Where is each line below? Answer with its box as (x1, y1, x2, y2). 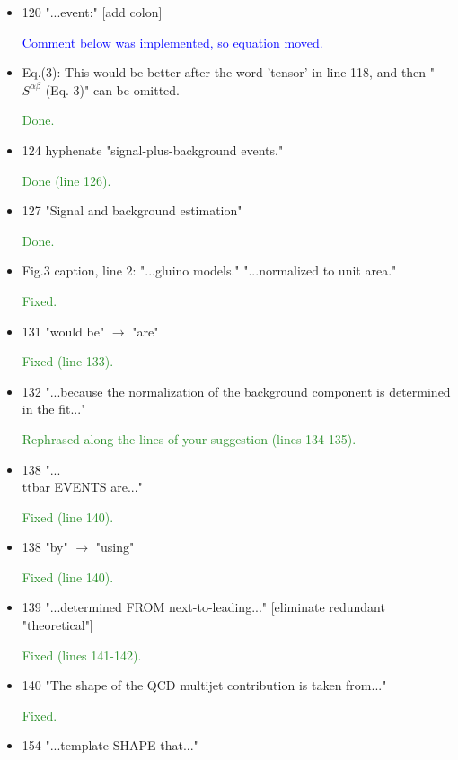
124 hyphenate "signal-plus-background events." (22, 140, 284, 159)
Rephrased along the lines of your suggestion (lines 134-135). (22, 429, 357, 448)
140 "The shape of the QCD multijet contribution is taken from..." (22, 676, 387, 694)
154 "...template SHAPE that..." (22, 736, 198, 755)
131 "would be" (22, 321, 105, 340)
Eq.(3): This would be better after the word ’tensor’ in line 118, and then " (22, 63, 436, 82)
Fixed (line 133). (22, 352, 114, 371)
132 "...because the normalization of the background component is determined (22, 381, 451, 400)
